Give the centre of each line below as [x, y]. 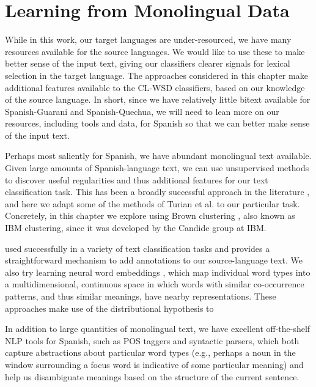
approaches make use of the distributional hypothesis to [109, 308]
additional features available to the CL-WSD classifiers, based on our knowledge [155, 87]
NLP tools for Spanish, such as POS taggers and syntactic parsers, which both [152, 340]
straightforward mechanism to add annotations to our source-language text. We [154, 260]
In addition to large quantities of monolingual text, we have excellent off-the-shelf [158, 329]
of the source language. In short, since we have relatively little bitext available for [158, 99]
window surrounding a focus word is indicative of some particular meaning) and [154, 364]
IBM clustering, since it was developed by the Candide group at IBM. [136, 228]
